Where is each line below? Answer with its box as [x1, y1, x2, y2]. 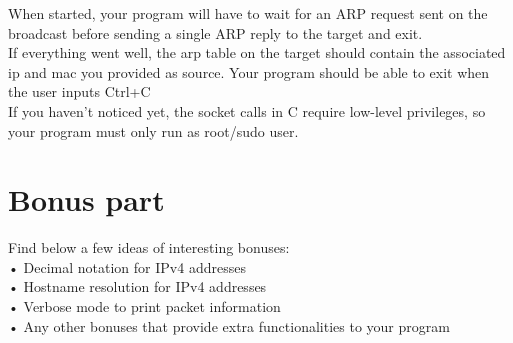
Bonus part [8, 179, 165, 220]
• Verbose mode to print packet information [8, 296, 281, 317]
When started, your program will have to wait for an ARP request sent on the [8, 3, 488, 23]
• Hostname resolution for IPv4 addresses [8, 276, 267, 297]
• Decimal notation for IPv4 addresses [8, 256, 246, 277]
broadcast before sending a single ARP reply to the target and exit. [8, 22, 423, 43]
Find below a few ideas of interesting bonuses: [8, 237, 290, 258]
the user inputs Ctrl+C [8, 81, 151, 102]
